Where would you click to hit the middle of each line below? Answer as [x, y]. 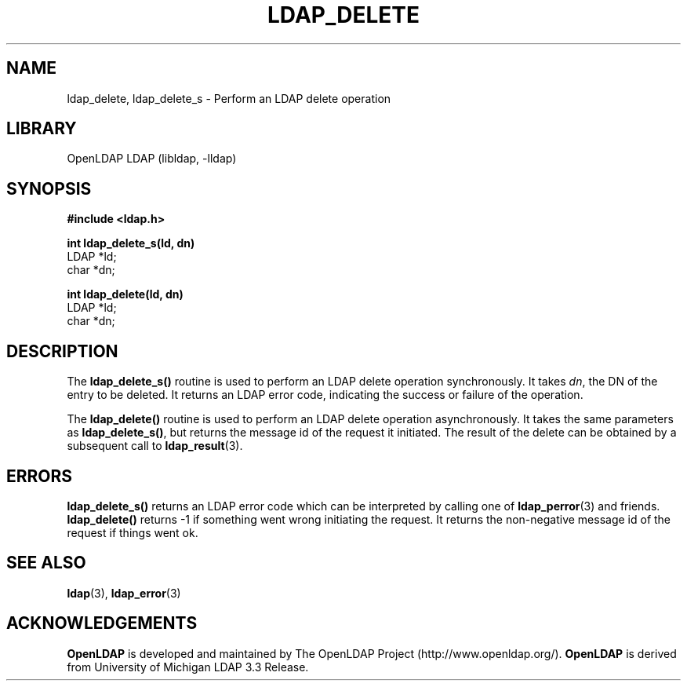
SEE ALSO [46, 563]
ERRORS [40, 476]
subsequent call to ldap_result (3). [155, 446]
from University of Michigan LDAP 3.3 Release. [188, 667]
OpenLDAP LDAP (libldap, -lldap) [152, 159]
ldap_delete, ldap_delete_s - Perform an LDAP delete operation [229, 98]
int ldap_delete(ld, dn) [125, 294]
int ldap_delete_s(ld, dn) [131, 243]
